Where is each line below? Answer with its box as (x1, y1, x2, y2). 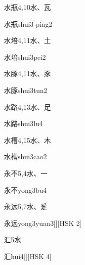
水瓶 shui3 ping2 (4, 18, 52, 29)
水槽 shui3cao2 (4, 151, 47, 162)
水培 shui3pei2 (4, 51, 46, 62)
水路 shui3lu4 (4, 118, 43, 129)
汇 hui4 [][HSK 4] (4, 251, 52, 261)
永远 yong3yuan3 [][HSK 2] (4, 218, 82, 228)
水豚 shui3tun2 (4, 85, 47, 95)
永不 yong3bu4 (4, 184, 47, 195)
